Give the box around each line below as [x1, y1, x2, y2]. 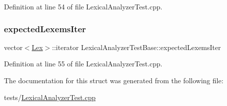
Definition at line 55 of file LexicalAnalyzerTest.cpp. [4, 58, 163, 69]
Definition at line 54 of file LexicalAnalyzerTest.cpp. [4, 1, 163, 11]
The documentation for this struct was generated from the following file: [4, 75, 224, 85]
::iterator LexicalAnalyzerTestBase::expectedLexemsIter [52, 42, 221, 52]
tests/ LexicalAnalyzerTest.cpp [4, 92, 96, 102]
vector [4, 42, 23, 52]
